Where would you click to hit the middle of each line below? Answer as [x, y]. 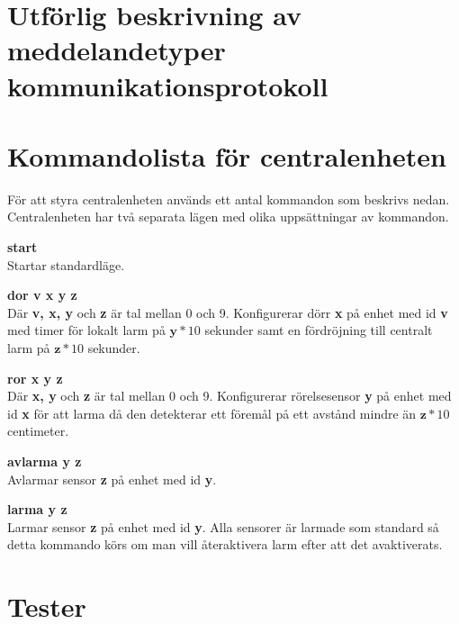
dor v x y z [42, 295]
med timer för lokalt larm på [86, 330]
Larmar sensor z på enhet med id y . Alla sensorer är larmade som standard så [223, 526]
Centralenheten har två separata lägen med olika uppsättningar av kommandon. [228, 217]
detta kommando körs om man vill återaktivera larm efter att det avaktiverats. [225, 544]
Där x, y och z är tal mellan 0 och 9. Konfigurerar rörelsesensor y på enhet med [229, 396]
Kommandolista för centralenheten [227, 155]
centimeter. [38, 431]
